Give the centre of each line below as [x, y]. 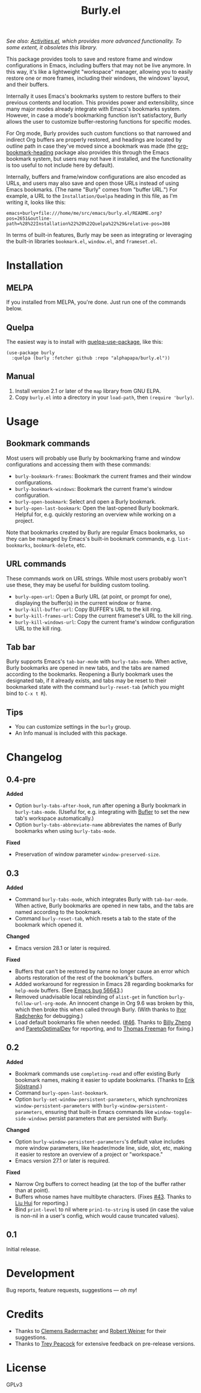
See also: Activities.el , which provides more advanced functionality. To [94, 41]
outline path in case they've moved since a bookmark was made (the [91, 146]
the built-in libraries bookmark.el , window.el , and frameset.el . [82, 241]
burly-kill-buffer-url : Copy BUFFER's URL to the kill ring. [88, 609]
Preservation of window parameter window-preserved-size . [88, 854]
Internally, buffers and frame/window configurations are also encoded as [96, 177]
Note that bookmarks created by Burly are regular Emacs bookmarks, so [95, 532]
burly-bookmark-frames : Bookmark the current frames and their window [103, 476]
